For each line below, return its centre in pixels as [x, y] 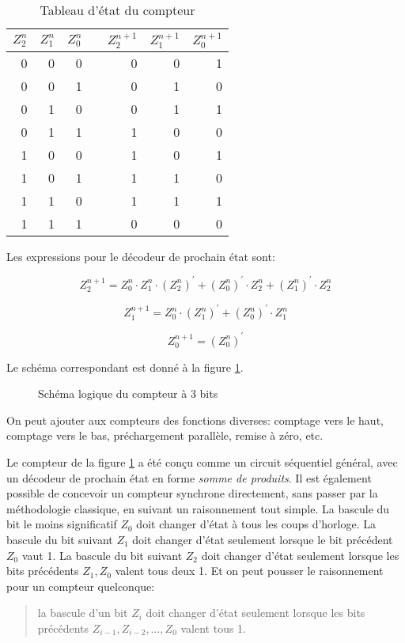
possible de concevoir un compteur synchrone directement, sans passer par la [192, 493]
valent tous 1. [213, 628]
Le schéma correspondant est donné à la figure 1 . [125, 367]
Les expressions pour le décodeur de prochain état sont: [141, 256]
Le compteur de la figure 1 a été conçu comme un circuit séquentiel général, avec [202, 462]
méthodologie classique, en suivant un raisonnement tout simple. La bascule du [198, 508]
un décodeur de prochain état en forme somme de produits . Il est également [189, 477]
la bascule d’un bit [83, 613]
